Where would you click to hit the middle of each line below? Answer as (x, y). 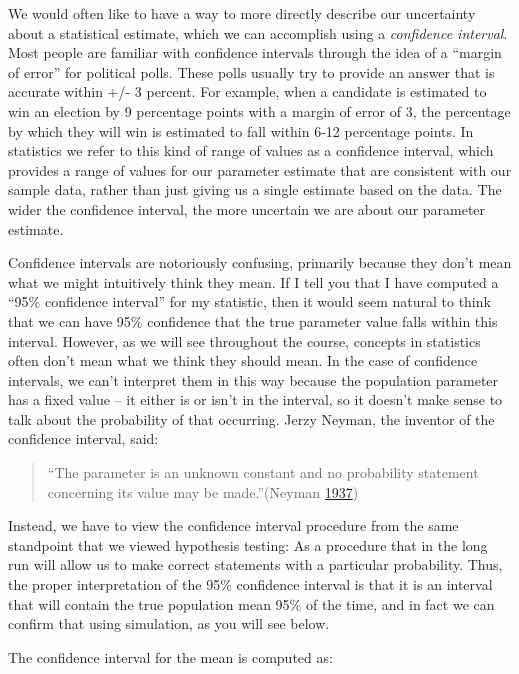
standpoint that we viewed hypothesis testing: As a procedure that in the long (248, 544)
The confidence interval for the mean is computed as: (170, 656)
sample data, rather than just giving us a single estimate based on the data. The (255, 189)
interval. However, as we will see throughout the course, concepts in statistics (244, 340)
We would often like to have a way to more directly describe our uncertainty (242, 13)
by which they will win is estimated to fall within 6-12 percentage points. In (241, 130)
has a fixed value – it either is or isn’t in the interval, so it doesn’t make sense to (255, 399)
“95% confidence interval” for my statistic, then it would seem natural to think (249, 301)
